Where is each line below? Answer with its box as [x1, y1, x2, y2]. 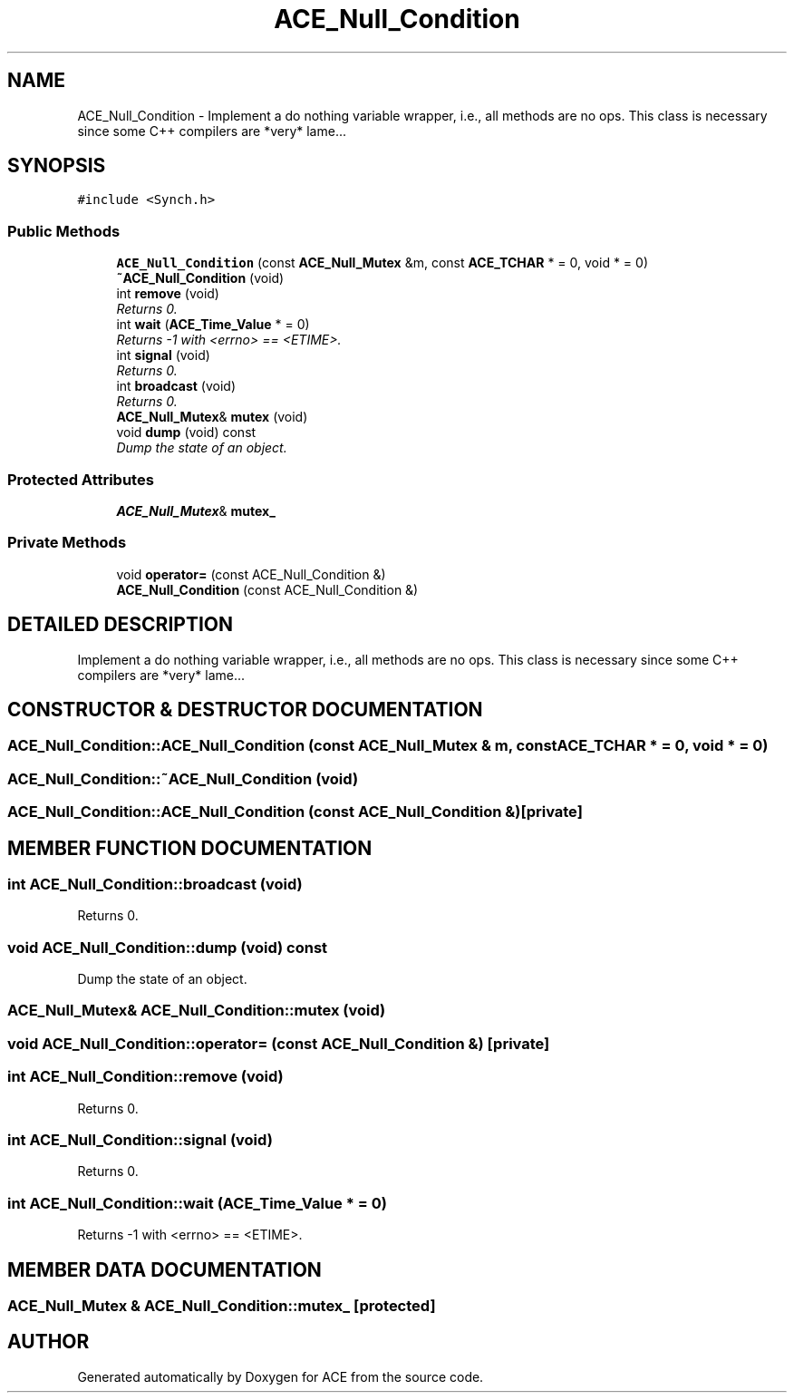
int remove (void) [116, 286, 219, 302]
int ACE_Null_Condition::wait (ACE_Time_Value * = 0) [7, 1193, 387, 1212]
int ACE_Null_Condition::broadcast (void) [7, 874, 303, 893]
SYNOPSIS [7, 154, 106, 178]
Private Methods [7, 533, 127, 552]
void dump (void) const [116, 424, 257, 441]
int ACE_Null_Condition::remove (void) [7, 1067, 284, 1086]
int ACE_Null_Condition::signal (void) [7, 1130, 273, 1149]
